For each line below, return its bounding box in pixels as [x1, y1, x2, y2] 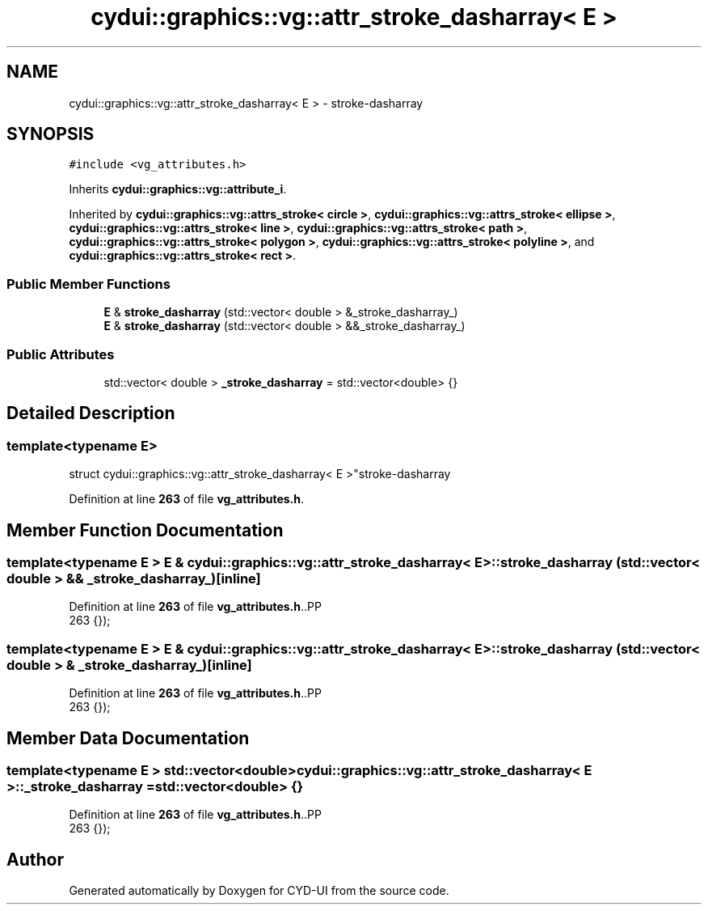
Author [6, 849, 64, 870]
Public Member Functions [6, 275, 171, 292]
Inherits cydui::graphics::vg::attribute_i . [69, 182, 287, 197]
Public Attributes [6, 345, 115, 362]
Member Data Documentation [6, 727, 250, 748]
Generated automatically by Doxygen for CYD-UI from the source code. [69, 883, 449, 898]
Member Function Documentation [6, 519, 284, 540]
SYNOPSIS [6, 124, 95, 145]
